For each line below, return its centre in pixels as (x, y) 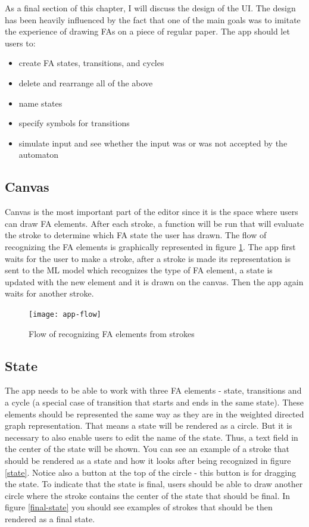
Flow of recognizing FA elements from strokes (112, 333)
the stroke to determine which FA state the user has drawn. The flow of (136, 235)
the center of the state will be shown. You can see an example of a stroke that (147, 449)
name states (40, 103)
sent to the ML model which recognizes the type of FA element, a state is (139, 270)
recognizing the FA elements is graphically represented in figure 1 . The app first (150, 246)
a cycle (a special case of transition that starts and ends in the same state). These (154, 402)
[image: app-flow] (65, 314)
